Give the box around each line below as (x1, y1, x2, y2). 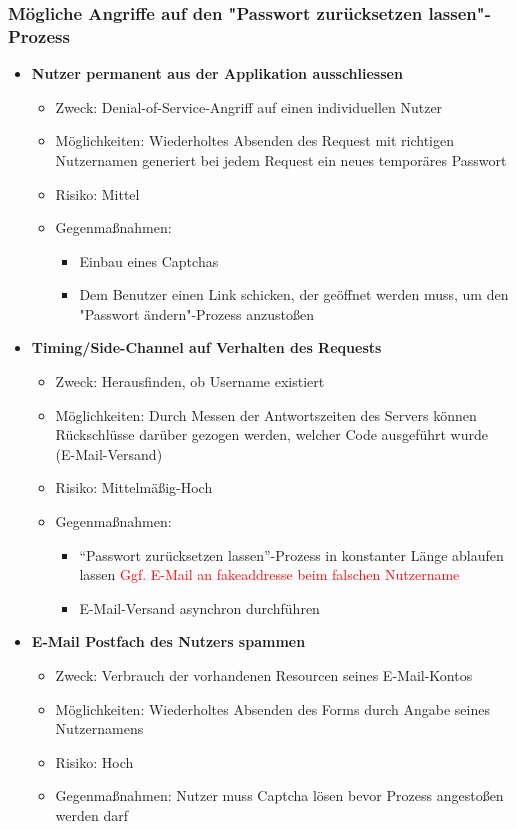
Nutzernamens (55, 718, 144, 739)
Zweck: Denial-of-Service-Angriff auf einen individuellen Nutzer (55, 96, 443, 117)
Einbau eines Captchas (79, 250, 219, 271)
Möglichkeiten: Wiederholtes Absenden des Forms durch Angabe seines (55, 698, 490, 719)
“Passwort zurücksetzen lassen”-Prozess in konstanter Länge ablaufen (79, 544, 504, 565)
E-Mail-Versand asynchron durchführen (79, 597, 320, 618)
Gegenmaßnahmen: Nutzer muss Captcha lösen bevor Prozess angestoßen (55, 785, 504, 806)
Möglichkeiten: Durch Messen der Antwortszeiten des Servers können (55, 404, 477, 425)
